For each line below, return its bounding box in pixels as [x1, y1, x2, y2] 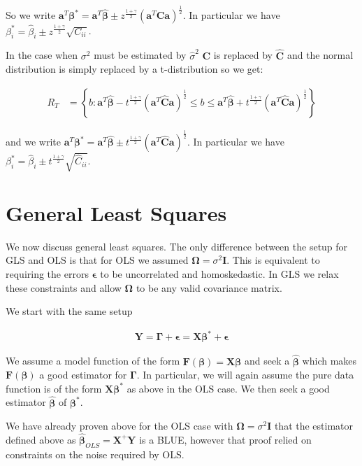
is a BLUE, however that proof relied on [139, 432, 312, 446]
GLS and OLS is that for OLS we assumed [6, 253, 189, 267]
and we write [6, 134, 61, 149]
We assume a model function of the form [6, 353, 180, 368]
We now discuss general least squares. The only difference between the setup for [6, 239, 348, 253]
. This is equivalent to [226, 253, 320, 267]
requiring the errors [6, 267, 89, 281]
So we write [6, 8, 56, 22]
